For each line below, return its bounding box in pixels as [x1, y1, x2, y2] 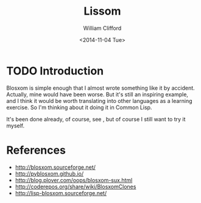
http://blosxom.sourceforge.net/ [15, 163, 96, 171]
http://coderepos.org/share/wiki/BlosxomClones [15, 183, 136, 190]
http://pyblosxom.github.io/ [15, 169, 84, 177]
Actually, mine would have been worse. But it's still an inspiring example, [6, 90, 189, 98]
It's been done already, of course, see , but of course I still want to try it [6, 115, 186, 123]
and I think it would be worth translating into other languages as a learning [6, 97, 193, 104]
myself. [6, 122, 25, 129]
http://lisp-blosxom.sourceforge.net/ [15, 189, 107, 196]
